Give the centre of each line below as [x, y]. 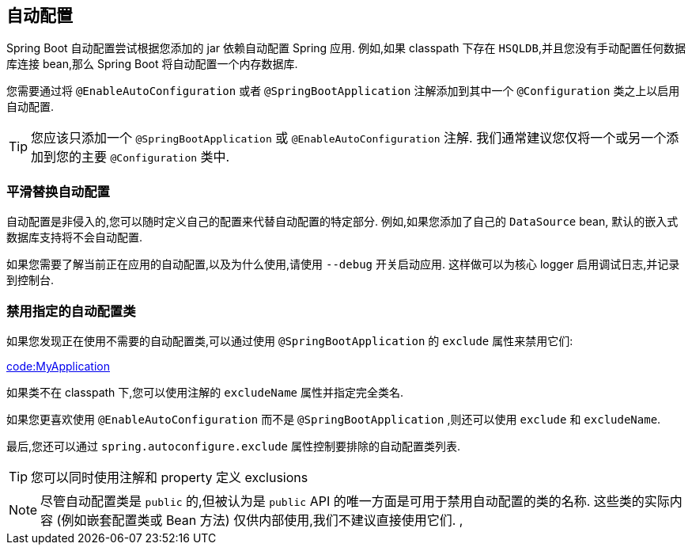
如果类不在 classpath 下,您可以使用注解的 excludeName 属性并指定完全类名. [205, 392]
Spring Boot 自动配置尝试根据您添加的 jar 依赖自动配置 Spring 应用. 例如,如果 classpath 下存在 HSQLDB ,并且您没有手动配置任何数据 [346, 48]
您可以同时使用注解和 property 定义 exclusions [170, 477]
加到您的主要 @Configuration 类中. [130, 157]
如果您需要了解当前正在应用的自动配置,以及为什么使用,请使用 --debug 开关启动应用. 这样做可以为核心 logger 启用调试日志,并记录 [343, 264]
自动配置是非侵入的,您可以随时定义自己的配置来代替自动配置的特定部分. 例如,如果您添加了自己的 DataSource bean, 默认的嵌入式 [342, 222]
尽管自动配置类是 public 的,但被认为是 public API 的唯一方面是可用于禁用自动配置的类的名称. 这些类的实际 [355, 501]
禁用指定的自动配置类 [71, 311]
